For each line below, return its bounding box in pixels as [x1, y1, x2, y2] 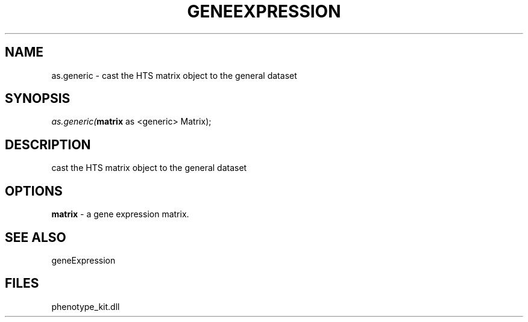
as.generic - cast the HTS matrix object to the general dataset [51, 70, 297, 81]
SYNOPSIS [5, 91, 71, 107]
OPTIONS [5, 183, 63, 199]
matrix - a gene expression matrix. [51, 209, 189, 220]
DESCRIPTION [5, 137, 91, 152]
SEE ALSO [5, 229, 66, 245]
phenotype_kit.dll [51, 301, 120, 312]
